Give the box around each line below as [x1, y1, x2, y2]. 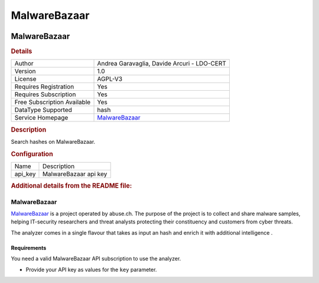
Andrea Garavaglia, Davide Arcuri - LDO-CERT [97, 60, 227, 68]
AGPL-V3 [97, 75, 123, 83]
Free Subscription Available [14, 98, 91, 106]
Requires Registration [14, 83, 74, 91]
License [14, 75, 37, 83]
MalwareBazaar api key [42, 170, 108, 178]
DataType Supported [14, 106, 72, 114]
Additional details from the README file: [11, 182, 132, 190]
